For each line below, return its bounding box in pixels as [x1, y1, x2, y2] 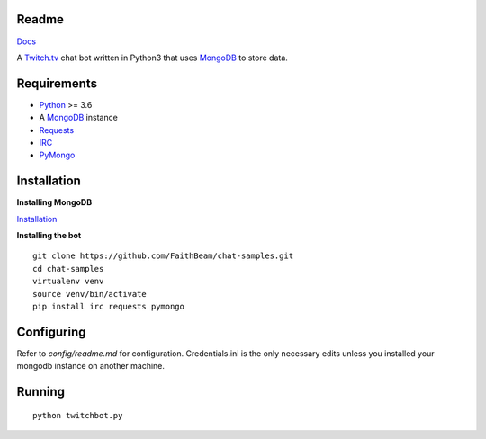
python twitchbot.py [32, 410, 123, 420]
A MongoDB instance [39, 112, 119, 123]
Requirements [16, 76, 98, 91]
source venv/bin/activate [32, 289, 148, 299]
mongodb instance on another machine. [16, 361, 166, 372]
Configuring [16, 324, 86, 339]
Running [16, 384, 66, 399]
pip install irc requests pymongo [32, 301, 184, 312]
